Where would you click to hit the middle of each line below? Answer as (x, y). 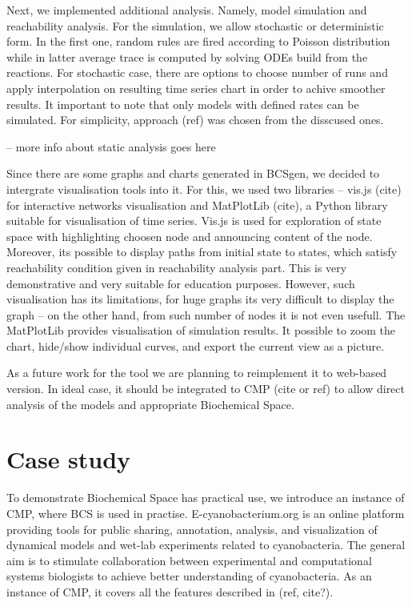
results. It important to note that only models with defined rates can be (183, 104)
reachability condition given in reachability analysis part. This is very (177, 267)
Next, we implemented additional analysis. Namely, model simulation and (187, 10)
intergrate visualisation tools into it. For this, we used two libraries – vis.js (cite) (204, 189)
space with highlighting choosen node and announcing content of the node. (190, 236)
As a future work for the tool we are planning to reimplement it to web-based (197, 373)
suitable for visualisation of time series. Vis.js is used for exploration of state (194, 221)
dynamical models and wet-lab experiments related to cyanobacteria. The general (206, 545)
